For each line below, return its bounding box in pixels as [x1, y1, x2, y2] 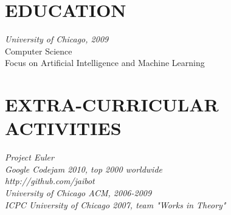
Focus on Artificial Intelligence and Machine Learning [5, 56, 205, 69]
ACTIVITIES [5, 116, 122, 141]
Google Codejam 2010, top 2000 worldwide [5, 162, 162, 175]
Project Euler [5, 151, 54, 164]
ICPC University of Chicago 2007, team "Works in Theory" [5, 198, 226, 211]
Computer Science [5, 44, 72, 57]
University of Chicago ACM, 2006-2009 [5, 187, 152, 199]
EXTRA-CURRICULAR [5, 92, 219, 117]
